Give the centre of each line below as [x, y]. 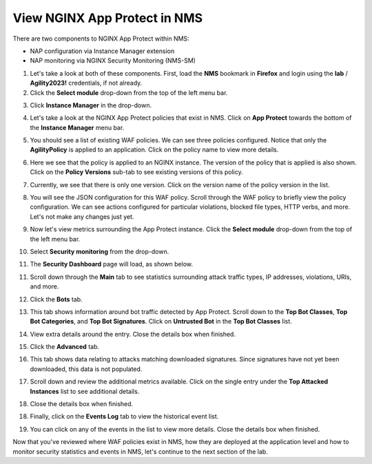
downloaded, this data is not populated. [86, 369]
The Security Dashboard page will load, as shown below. [111, 264]
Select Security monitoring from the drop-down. [100, 251]
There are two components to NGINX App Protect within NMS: [101, 39]
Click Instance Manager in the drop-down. [91, 105]
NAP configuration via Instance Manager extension [102, 51]
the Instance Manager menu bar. [77, 127]
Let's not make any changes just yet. [82, 216]
